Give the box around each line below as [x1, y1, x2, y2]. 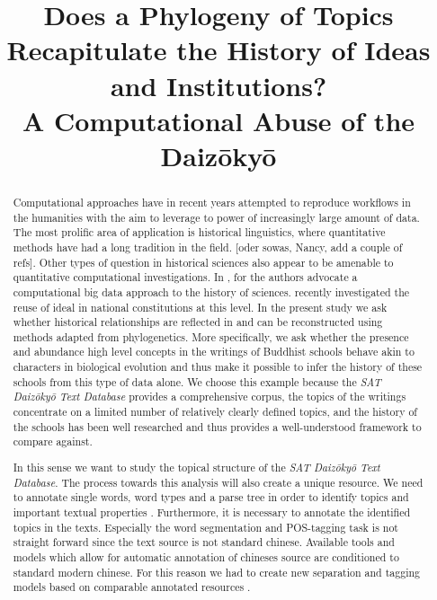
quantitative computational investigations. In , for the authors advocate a [13, 269, 358, 285]
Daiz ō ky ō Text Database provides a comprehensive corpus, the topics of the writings [13, 389, 406, 404]
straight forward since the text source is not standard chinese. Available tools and [13, 534, 395, 550]
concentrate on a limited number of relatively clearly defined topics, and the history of [13, 404, 417, 419]
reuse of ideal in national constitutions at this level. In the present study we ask [13, 299, 388, 314]
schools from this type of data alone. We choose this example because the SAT [13, 374, 381, 389]
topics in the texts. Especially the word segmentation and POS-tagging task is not [13, 519, 398, 534]
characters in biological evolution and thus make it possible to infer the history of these [13, 359, 423, 375]
